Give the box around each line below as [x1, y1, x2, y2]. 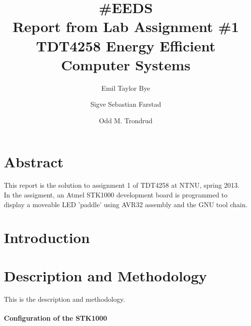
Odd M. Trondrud [99, 115, 153, 125]
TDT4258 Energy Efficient [36, 35, 216, 55]
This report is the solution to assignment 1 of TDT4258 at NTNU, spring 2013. [4, 180, 240, 190]
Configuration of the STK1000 [4, 312, 107, 323]
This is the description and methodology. [4, 293, 125, 304]
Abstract [4, 152, 64, 172]
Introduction [4, 228, 90, 247]
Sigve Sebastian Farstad [90, 99, 161, 109]
